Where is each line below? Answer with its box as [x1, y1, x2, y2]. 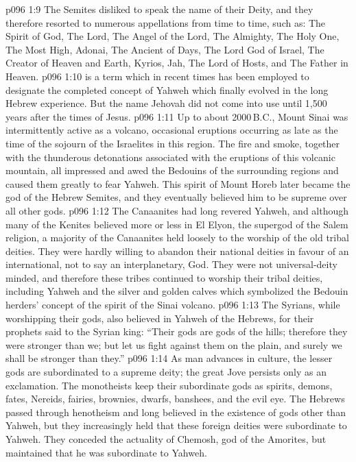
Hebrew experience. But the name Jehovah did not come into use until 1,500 [5, 96, 327, 110]
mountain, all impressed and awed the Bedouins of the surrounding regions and [5, 163, 339, 178]
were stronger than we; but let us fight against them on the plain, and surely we [5, 337, 342, 352]
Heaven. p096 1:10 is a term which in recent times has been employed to [5, 69, 309, 83]
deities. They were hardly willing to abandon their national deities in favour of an [5, 243, 349, 258]
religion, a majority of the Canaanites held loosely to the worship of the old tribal [5, 230, 349, 245]
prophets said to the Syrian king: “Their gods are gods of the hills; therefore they [5, 324, 348, 339]
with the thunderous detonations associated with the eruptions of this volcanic [5, 149, 335, 164]
